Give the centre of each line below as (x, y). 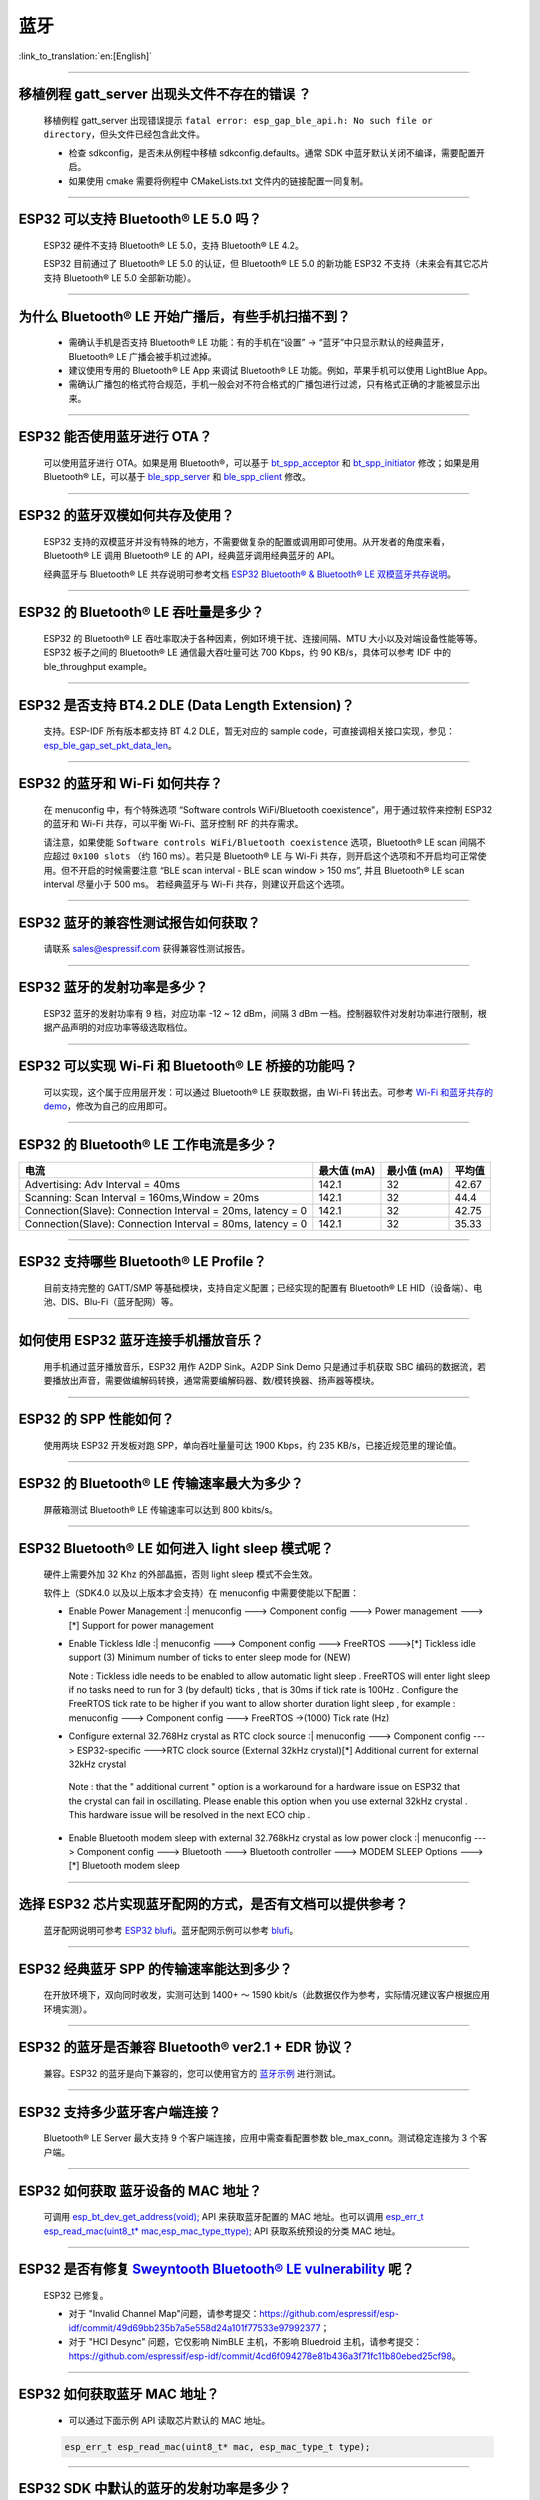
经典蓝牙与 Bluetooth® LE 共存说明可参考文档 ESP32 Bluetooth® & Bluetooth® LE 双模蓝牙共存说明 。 (250, 574)
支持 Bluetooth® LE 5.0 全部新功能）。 (120, 277)
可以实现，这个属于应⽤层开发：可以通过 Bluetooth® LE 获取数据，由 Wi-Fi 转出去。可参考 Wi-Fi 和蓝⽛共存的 (268, 1092)
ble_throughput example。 (98, 666)
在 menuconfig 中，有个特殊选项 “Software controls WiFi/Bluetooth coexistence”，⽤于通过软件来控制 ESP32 (268, 810)
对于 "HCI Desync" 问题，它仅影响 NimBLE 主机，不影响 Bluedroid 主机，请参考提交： (245, 2342)
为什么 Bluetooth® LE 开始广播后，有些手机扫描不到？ (184, 316)
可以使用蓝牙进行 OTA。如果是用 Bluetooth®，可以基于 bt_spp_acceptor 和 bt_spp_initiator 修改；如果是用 (261, 463)
